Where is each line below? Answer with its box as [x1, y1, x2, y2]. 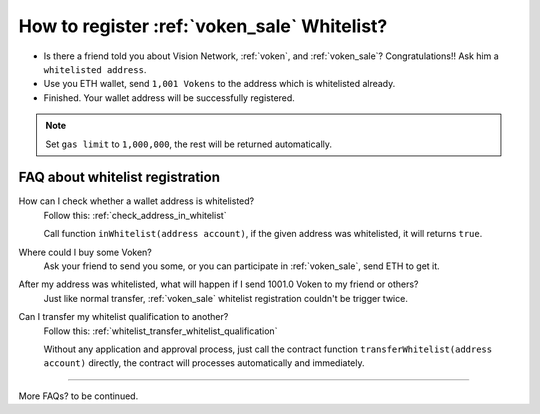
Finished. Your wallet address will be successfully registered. [43, 91, 295, 104]
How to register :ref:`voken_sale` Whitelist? [18, 15, 388, 37]
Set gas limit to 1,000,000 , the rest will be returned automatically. [45, 138, 333, 150]
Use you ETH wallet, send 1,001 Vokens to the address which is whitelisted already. [43, 78, 396, 90]
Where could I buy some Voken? [18, 246, 152, 258]
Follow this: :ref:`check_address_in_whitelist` [43, 209, 227, 221]
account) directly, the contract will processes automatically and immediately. [43, 357, 365, 369]
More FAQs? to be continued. [18, 390, 139, 402]
